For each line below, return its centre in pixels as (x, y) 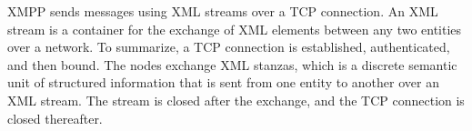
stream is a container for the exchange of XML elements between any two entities (235, 29)
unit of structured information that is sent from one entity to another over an (223, 82)
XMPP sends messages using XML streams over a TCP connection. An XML (223, 11)
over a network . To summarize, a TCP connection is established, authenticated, (229, 47)
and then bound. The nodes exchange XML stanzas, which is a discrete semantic (232, 64)
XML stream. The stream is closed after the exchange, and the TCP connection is (236, 100)
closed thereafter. (55, 118)
